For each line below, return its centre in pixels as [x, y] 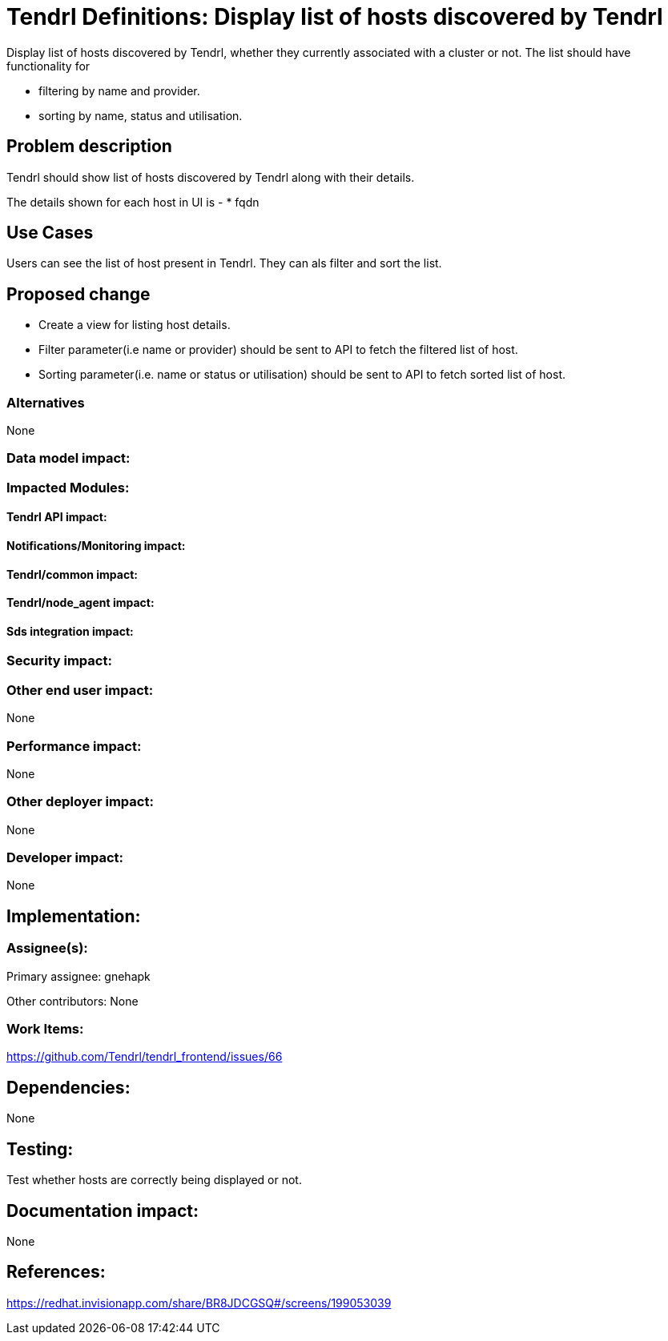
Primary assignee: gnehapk [78, 976]
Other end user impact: [80, 690]
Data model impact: [68, 458]
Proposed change [78, 294]
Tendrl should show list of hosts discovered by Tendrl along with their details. [211, 177]
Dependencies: [68, 1087]
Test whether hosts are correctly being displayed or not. [154, 1180]
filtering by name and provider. [119, 90]
